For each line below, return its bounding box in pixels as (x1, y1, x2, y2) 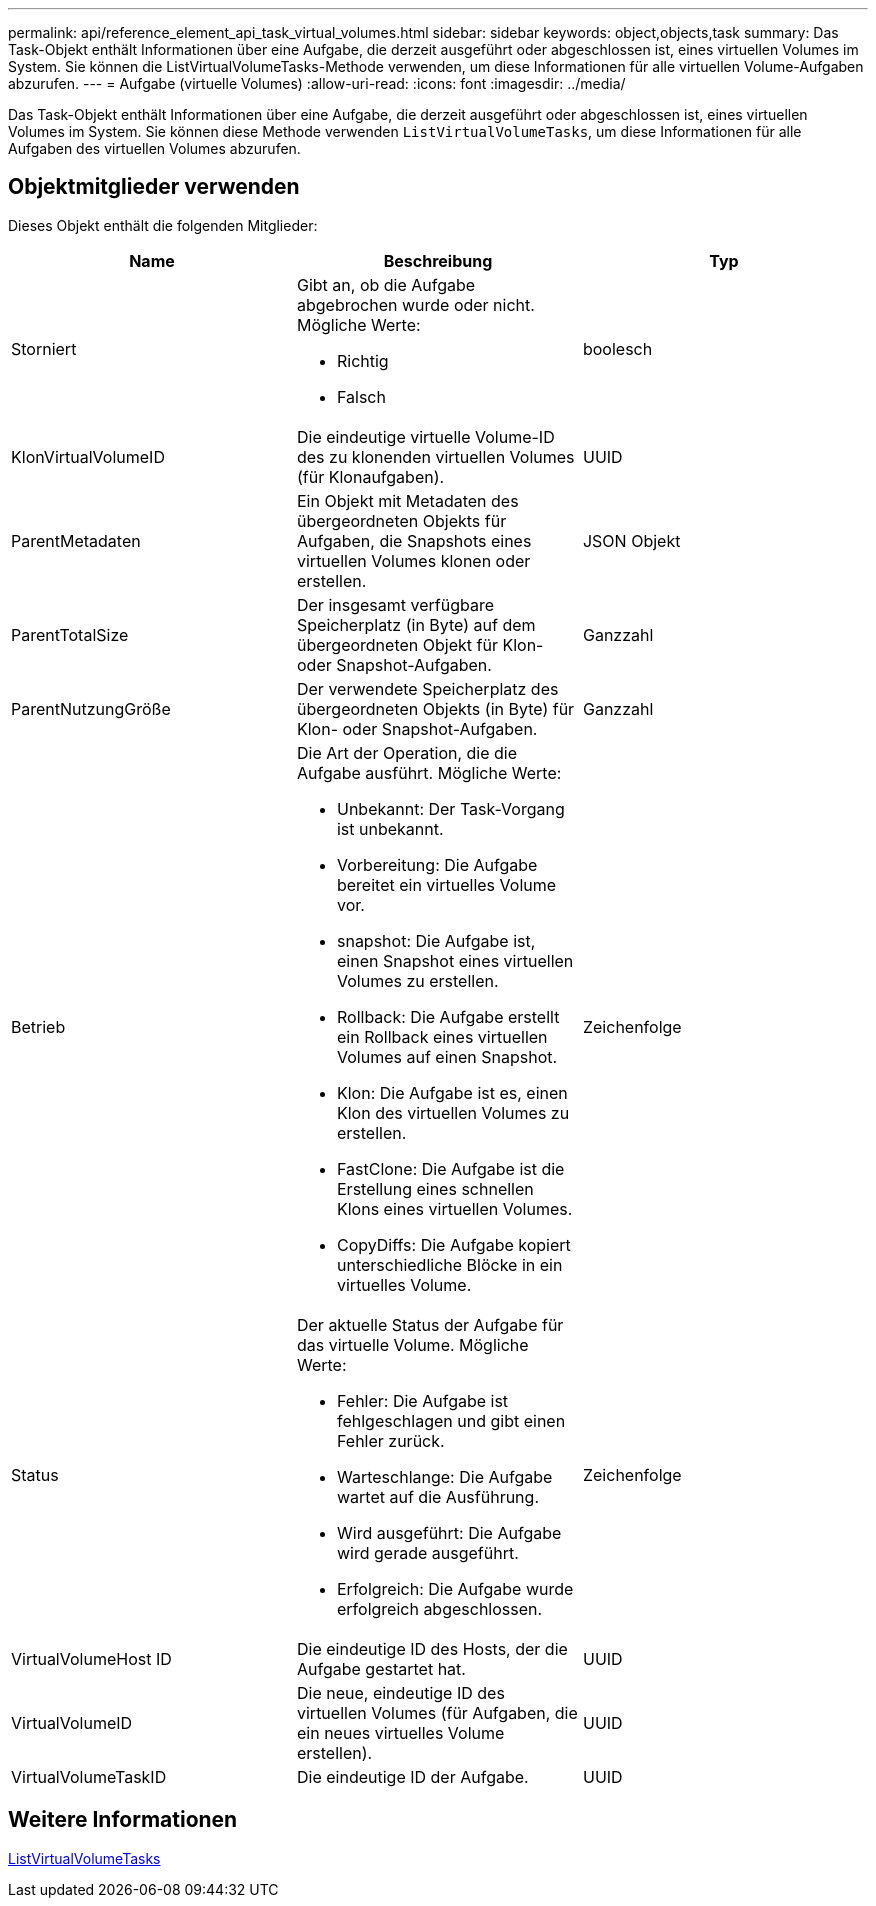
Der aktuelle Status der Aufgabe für (296, 1314, 564, 1335)
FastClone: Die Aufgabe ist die (336, 1158, 565, 1179)
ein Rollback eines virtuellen (336, 1026, 548, 1047)
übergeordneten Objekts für (296, 510, 507, 531)
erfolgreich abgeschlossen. (336, 1598, 543, 1619)
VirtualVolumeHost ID (11, 1648, 172, 1669)
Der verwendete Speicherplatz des (296, 678, 559, 699)
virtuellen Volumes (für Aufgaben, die (296, 1702, 578, 1723)
